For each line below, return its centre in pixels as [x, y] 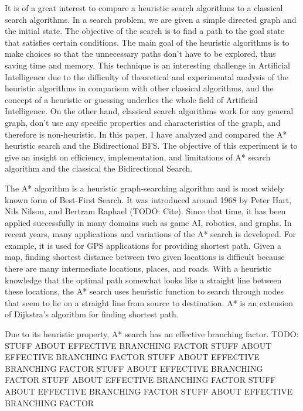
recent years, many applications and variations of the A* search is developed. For [150, 234]
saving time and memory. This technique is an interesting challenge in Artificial [147, 65]
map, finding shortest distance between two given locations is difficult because [145, 257]
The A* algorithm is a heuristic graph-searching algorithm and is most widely [144, 188]
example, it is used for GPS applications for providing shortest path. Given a [143, 245]
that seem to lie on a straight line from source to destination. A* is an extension [149, 302]
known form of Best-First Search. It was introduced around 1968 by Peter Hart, [148, 199]
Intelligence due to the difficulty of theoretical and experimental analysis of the [147, 76]
